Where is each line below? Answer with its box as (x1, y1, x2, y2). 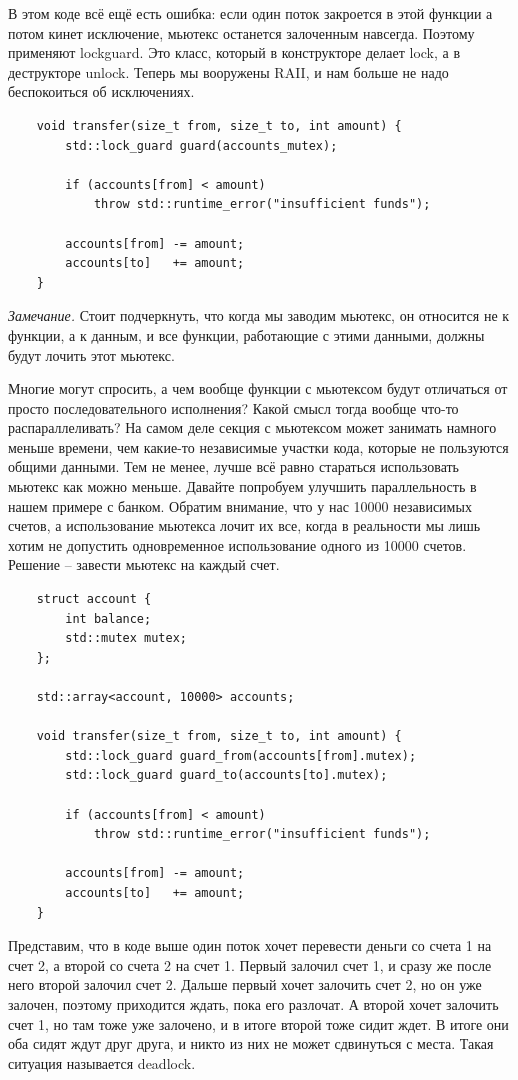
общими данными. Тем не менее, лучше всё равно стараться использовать (8, 456, 459, 477)
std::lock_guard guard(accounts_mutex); (65, 138, 338, 153)
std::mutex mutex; (65, 631, 187, 646)
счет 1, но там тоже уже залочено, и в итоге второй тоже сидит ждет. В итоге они (8, 1013, 509, 1034)
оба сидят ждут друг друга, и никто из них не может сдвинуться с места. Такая (8, 1033, 494, 1054)
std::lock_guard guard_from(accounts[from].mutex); (65, 748, 417, 763)
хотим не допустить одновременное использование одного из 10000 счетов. (8, 534, 467, 555)
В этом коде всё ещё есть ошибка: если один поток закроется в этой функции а (8, 3, 493, 23)
